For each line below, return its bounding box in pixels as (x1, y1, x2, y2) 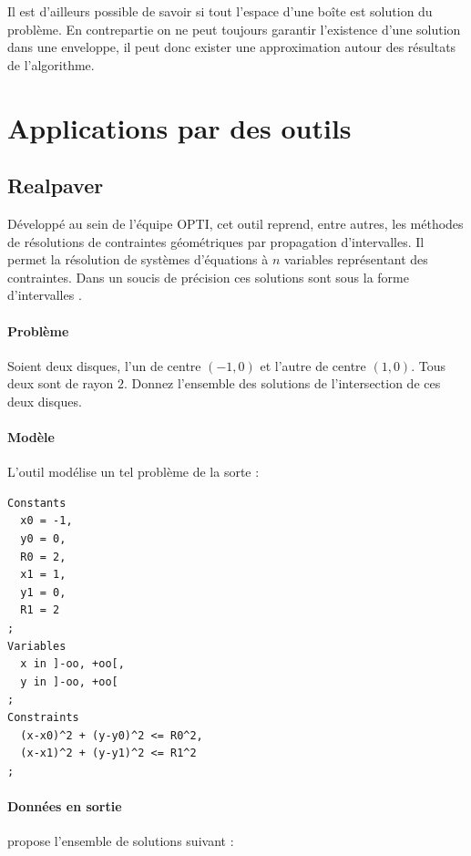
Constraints (7, 711, 79, 725)
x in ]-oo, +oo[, (20, 657, 125, 671)
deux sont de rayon (7, 374, 114, 393)
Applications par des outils (7, 108, 352, 146)
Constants (7, 496, 67, 510)
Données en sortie (7, 796, 122, 815)
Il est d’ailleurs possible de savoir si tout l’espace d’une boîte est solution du (7, 2, 433, 20)
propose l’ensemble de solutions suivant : (7, 831, 234, 851)
